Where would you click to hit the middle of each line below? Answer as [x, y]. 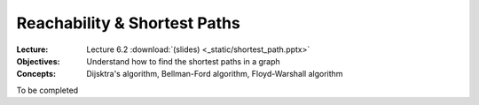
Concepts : [36, 74]
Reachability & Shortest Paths [129, 23]
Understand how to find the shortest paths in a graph [184, 61]
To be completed [47, 90]
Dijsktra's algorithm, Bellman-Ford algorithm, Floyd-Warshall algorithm [215, 74]
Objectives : [38, 61]
